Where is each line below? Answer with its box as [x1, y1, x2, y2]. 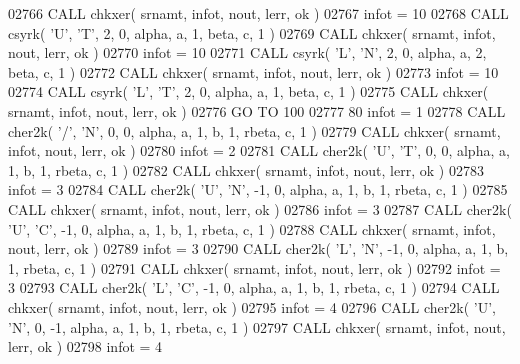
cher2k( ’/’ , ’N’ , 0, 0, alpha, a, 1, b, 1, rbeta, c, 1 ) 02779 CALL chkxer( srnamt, [8, 120, 501, 141]
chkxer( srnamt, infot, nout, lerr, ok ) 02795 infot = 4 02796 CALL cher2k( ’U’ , [8, 296, 496, 317]
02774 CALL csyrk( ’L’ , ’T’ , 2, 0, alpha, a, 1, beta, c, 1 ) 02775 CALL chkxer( [8, 81, 489, 102]
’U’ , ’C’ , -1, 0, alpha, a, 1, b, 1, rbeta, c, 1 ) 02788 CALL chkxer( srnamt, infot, [8, 218, 496, 239]
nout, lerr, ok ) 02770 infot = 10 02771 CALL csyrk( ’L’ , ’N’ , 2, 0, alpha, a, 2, [8, 42, 487, 63]
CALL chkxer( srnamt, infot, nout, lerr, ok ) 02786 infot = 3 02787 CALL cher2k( [8, 198, 512, 219]
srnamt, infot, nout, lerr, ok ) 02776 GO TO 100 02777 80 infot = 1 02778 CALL [8, 100, 506, 121]
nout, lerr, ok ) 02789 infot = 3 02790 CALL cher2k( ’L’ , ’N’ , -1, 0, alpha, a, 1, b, [8, 238, 509, 259]
